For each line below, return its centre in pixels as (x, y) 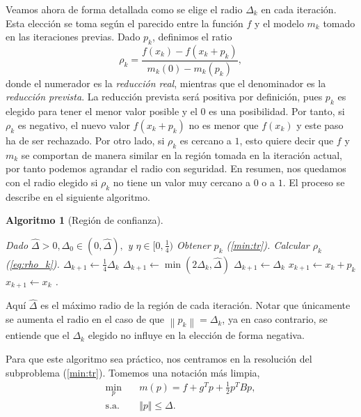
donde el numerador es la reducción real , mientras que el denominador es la (166, 83)
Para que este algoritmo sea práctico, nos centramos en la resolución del (159, 358)
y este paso (320, 124)
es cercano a (206, 140)
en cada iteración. (299, 9)
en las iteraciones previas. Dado (73, 37)
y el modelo (279, 23)
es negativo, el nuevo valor (74, 124)
